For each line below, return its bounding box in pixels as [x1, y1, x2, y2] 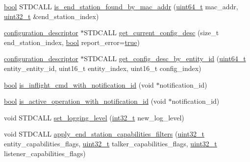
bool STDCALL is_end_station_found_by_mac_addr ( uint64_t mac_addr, [4, 1, 238, 11]
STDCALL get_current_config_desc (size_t [84, 27, 219, 38]
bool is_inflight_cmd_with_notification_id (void [4, 79, 154, 90]
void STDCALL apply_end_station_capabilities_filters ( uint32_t [4, 129, 204, 139]
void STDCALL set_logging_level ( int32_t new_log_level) [4, 112, 184, 122]
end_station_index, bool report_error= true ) [4, 37, 140, 47]
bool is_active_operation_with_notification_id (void [4, 96, 166, 106]
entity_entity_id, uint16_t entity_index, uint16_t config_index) [4, 63, 201, 73]
